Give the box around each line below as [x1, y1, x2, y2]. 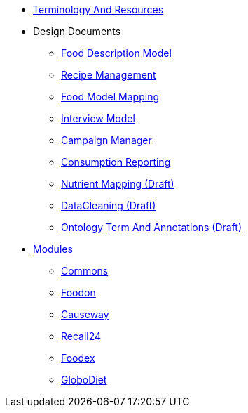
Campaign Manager [61, 134, 152, 146]
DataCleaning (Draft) [61, 199, 156, 211]
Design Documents [33, 25, 121, 37]
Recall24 [61, 330, 102, 342]
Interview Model [61, 112, 135, 124]
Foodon [61, 287, 96, 299]
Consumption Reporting [61, 156, 171, 168]
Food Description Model [61, 47, 172, 59]
